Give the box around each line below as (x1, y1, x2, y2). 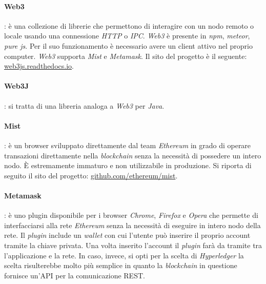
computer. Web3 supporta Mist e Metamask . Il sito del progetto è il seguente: (4, 50, 247, 61)
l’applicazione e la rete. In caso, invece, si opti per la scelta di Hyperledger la (4, 250, 244, 260)
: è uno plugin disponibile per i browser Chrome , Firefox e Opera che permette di (4, 210, 258, 220)
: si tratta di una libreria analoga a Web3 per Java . (4, 100, 165, 111)
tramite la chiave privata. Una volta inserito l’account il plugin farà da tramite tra (4, 239, 262, 250)
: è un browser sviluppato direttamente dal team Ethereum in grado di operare (4, 139, 251, 150)
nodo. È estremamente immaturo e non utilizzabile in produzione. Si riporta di (4, 160, 252, 171)
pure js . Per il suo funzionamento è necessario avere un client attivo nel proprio (4, 40, 253, 51)
